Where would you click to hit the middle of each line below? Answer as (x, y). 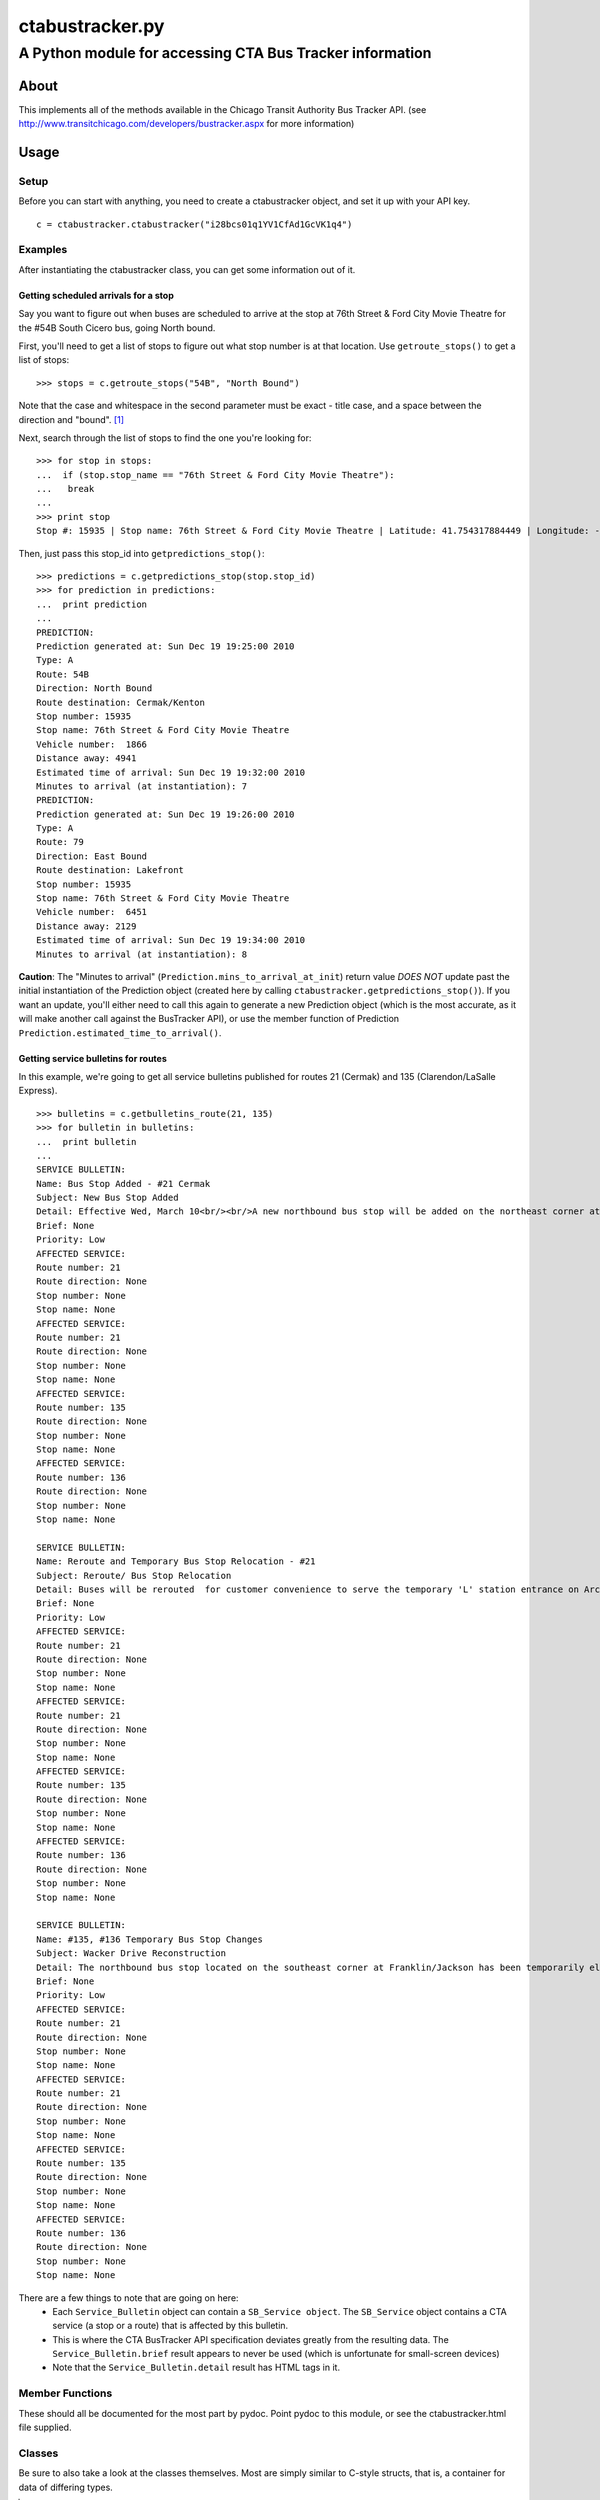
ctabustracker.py (91, 26)
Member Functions (65, 2393)
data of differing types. (66, 2487)
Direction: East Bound (92, 856)
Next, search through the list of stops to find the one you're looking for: (165, 437)
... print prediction (92, 604)
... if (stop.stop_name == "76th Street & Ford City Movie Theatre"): (215, 474)
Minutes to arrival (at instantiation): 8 (142, 954)
